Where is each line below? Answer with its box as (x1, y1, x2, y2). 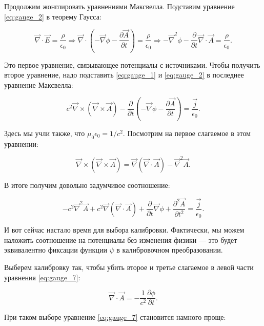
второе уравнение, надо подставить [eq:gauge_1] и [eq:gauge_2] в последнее (4, 69, 244, 80)
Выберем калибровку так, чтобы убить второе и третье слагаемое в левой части (4, 262, 254, 273)
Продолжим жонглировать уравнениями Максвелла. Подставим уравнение (4, 1, 235, 11)
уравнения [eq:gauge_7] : (4, 272, 80, 282)
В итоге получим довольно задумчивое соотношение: (4, 179, 170, 190)
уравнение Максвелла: (4, 79, 73, 90)
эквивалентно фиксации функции (4, 244, 107, 255)
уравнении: (4, 138, 38, 149)
